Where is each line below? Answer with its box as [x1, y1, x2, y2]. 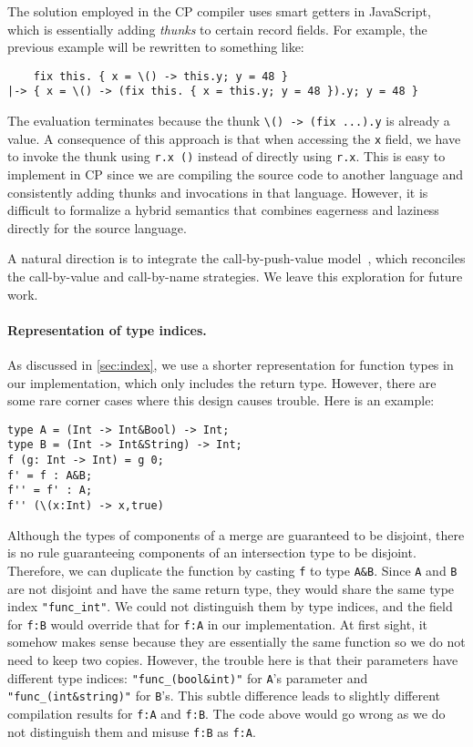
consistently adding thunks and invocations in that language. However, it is [7, 182, 428, 201]
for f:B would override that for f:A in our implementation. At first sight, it [7, 614, 428, 633]
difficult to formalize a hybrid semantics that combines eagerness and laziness [7, 200, 439, 220]
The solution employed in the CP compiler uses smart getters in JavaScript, [7, 2, 431, 20]
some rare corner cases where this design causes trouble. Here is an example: [7, 391, 435, 410]
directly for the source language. [7, 218, 187, 237]
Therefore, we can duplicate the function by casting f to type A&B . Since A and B [7, 560, 458, 579]
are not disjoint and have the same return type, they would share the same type [7, 578, 455, 598]
